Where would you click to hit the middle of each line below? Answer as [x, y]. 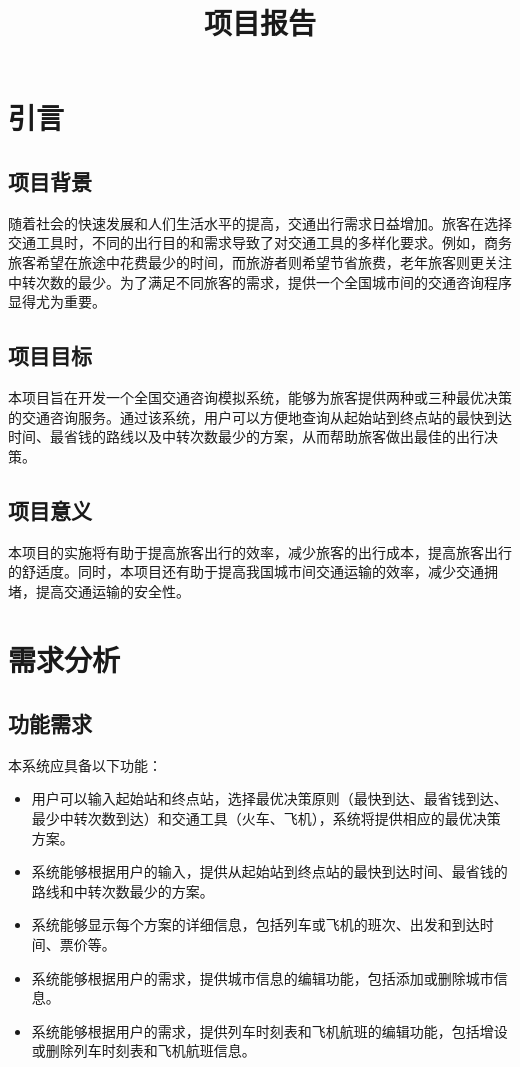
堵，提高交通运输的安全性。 [99, 590]
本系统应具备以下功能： [85, 764]
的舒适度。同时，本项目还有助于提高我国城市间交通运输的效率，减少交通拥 [253, 571]
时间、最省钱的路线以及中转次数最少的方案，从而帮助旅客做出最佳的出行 [246, 436]
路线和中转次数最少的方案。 [122, 890]
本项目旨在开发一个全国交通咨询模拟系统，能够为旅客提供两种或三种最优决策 [260, 396]
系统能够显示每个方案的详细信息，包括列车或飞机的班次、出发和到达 [255, 924]
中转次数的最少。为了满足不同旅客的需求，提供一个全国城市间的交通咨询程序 [260, 281]
